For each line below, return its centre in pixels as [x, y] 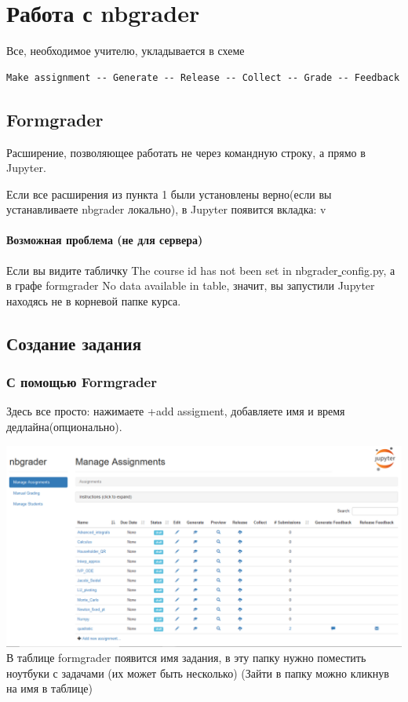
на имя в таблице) [50, 688]
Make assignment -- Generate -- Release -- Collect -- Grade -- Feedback [203, 77]
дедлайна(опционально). [64, 427]
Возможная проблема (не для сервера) [105, 240]
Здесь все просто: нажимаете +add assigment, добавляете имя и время [176, 411]
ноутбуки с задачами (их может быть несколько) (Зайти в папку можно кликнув [198, 673]
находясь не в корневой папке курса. [94, 300]
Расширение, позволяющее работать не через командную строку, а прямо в [186, 152]
